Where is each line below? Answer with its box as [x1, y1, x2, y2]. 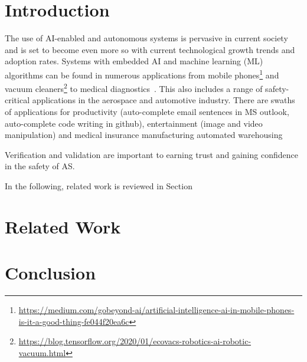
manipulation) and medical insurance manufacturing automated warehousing [5, 129, 283, 141]
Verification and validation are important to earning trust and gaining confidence [5, 148, 298, 160]
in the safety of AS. [5, 160, 75, 172]
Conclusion [5, 261, 96, 285]
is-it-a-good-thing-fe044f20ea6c [18, 315, 129, 327]
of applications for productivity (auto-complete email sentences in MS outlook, [5, 106, 289, 117]
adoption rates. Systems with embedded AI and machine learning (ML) [5, 55, 263, 67]
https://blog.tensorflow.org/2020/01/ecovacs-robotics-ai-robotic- [18, 335, 252, 347]
